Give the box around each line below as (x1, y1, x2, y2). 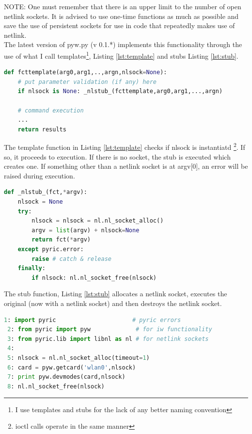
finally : (17, 265, 46, 272)
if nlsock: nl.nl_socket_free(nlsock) (31, 274, 157, 281)
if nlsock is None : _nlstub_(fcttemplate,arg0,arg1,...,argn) (17, 88, 223, 95)
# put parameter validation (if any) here (17, 78, 157, 85)
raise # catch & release (31, 255, 111, 262)
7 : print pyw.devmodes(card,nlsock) (7, 373, 126, 381)
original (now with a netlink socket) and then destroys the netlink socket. (4, 298, 222, 308)
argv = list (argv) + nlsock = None (31, 226, 140, 234)
